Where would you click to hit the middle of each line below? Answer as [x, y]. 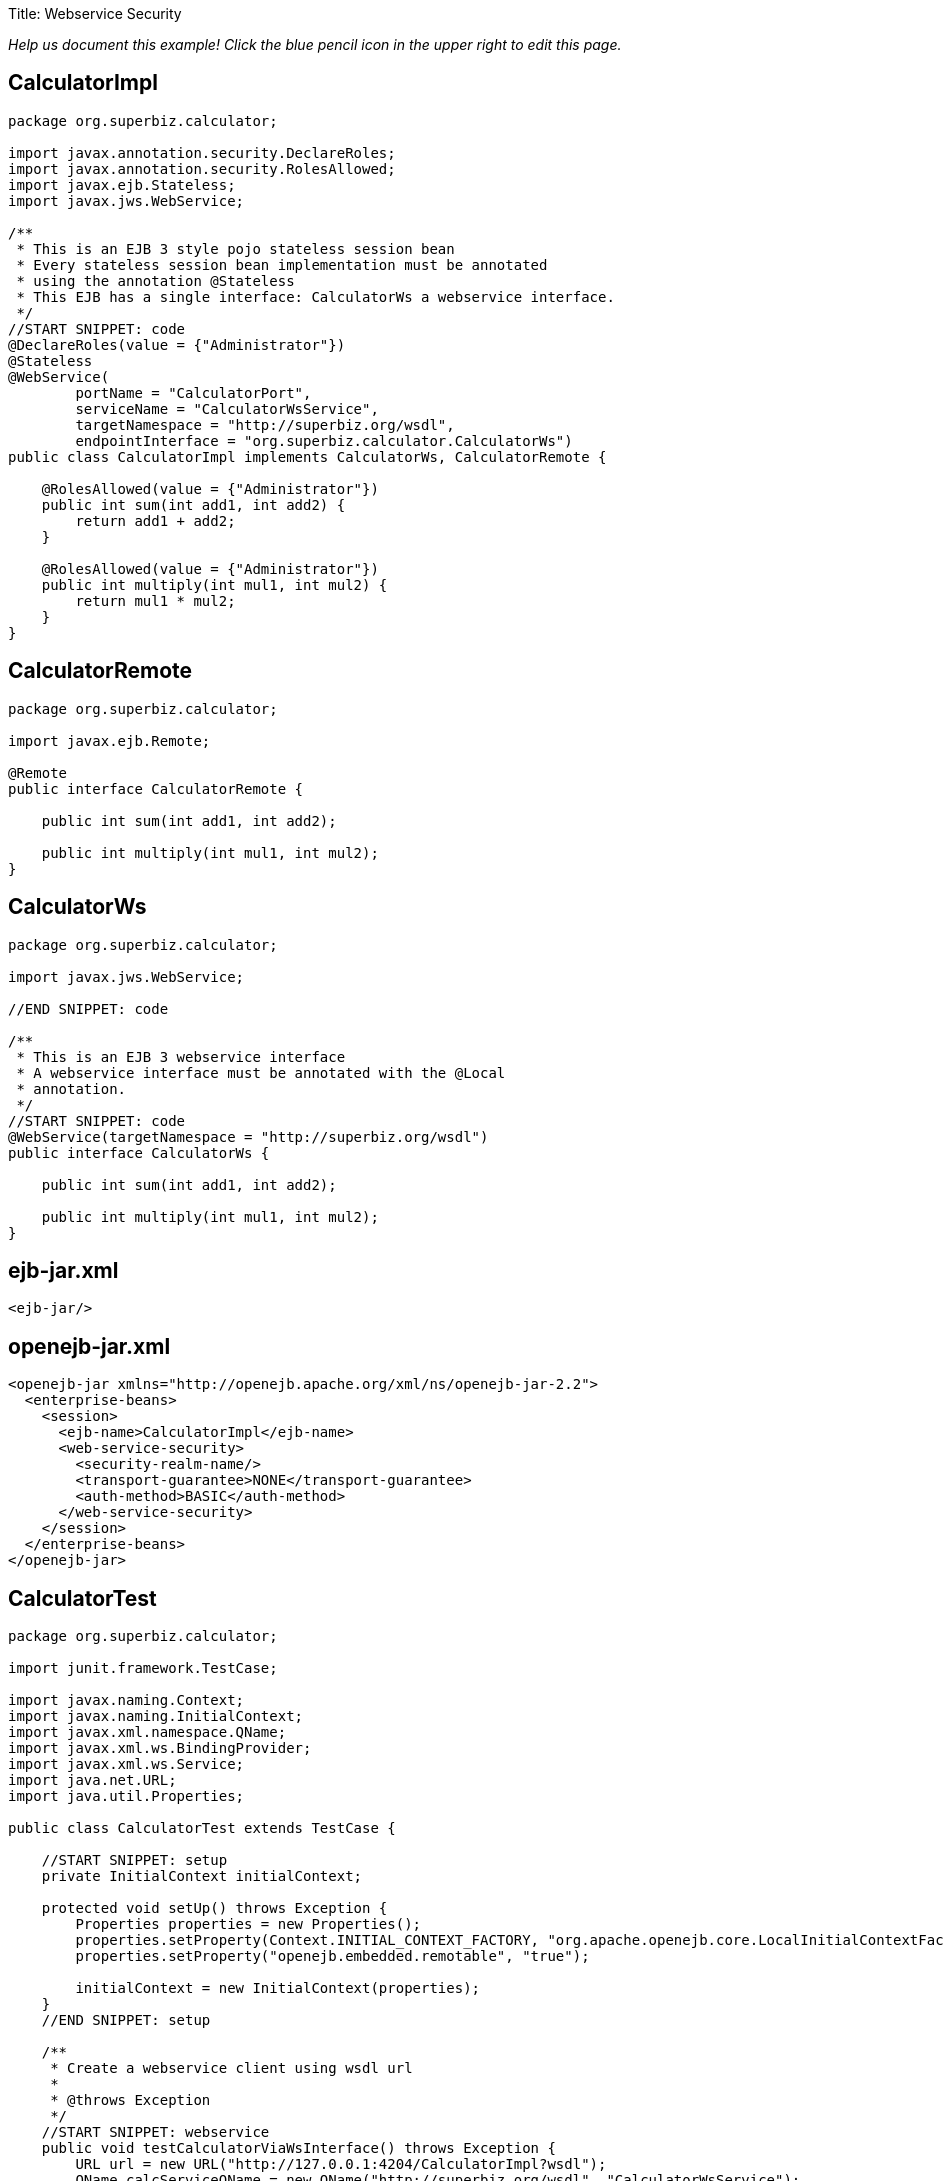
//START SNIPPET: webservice [155, 2132]
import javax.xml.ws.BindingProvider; [160, 1748]
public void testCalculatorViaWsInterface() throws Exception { [298, 2148]
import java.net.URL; [92, 1780]
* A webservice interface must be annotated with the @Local [261, 1072]
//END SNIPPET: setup [126, 2020]
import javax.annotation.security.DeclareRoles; [202, 152]
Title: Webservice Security [95, 13]
